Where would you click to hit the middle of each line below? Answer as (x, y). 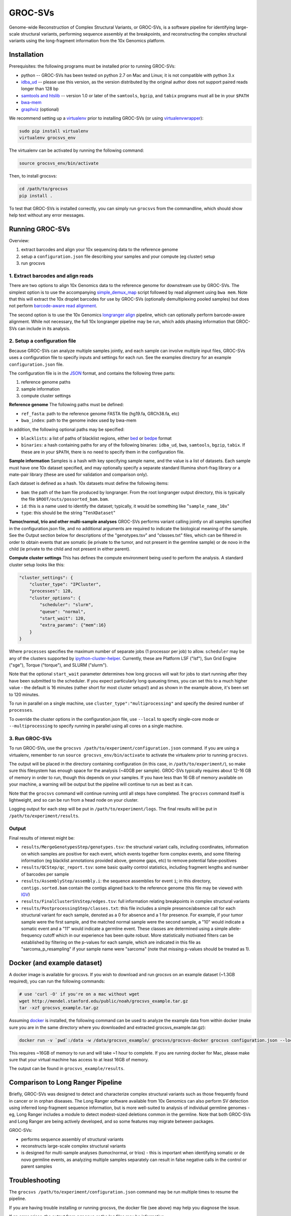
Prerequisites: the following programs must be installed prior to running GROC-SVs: (92, 66)
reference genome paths (46, 382)
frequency (32, 935)
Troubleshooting (35, 1180)
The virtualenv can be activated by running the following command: (76, 150)
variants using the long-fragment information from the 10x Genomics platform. (87, 41)
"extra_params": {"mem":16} (73, 625)
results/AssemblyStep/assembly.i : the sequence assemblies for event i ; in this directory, (116, 881)
